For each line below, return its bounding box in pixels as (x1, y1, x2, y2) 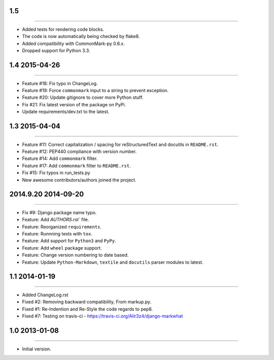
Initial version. (22, 346, 52, 352)
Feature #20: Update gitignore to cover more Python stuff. (22, 94, 144, 101)
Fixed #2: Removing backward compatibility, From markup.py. (22, 299, 152, 305)
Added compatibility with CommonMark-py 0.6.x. (22, 41, 125, 47)
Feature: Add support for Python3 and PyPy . (22, 238, 116, 244)
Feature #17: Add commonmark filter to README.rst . (22, 163, 131, 169)
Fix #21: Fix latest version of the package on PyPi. (22, 101, 126, 107)
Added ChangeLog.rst (22, 292, 68, 298)
